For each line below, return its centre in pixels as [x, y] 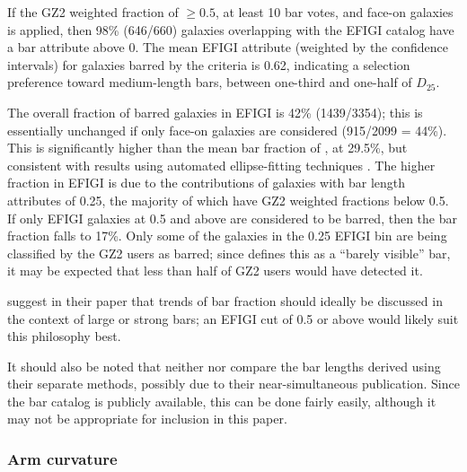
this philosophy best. [64, 336]
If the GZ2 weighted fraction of [93, 12]
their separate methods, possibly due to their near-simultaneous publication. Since [233, 384]
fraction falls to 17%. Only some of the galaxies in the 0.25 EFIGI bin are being [227, 236]
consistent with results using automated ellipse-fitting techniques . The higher [221, 165]
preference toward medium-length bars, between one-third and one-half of [210, 82]
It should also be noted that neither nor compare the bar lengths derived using [224, 366]
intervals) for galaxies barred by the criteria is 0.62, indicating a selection [209, 64]
